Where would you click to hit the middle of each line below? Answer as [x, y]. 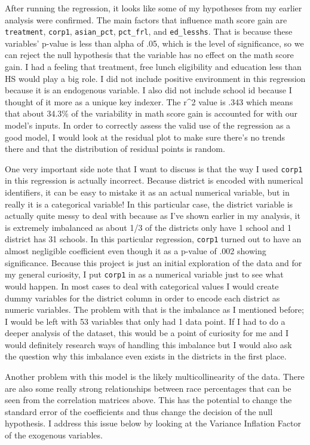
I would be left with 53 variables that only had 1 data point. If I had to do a [145, 321]
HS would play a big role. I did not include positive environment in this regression [155, 78]
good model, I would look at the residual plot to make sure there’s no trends [145, 137]
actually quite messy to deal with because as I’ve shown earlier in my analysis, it [153, 216]
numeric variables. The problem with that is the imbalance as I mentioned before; [154, 310]
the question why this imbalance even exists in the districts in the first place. [146, 356]
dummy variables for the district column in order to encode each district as [142, 298]
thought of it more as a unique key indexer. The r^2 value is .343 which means [149, 101]
